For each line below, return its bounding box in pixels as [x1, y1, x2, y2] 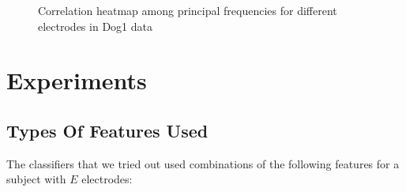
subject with [6, 171, 66, 187]
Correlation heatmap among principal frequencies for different [38, 2, 337, 18]
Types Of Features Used [6, 118, 209, 142]
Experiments [6, 64, 147, 96]
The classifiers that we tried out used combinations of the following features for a [6, 155, 400, 171]
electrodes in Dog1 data [38, 17, 152, 34]
